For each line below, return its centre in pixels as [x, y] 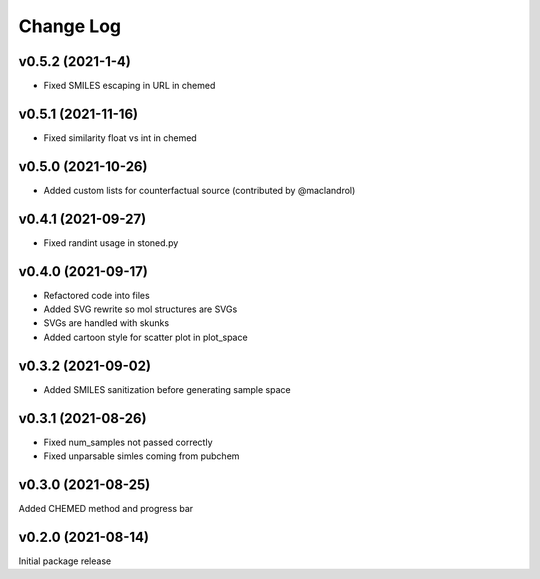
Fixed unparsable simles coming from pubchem [141, 456]
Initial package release [65, 561]
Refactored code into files [96, 295]
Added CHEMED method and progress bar [106, 508]
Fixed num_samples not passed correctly [128, 442]
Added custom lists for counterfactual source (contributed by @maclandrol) [199, 190]
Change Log [70, 26]
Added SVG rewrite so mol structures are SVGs [140, 309]
